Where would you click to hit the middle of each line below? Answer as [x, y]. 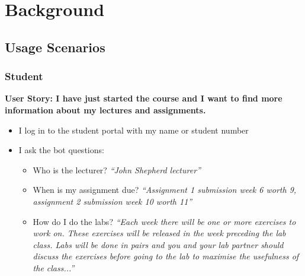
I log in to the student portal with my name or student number [134, 130]
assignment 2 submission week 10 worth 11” [113, 201]
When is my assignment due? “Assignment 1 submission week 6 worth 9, [165, 190]
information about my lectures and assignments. [105, 110]
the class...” [54, 267]
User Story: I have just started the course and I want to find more [144, 98]
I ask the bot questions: [61, 150]
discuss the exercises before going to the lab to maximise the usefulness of [166, 256]
